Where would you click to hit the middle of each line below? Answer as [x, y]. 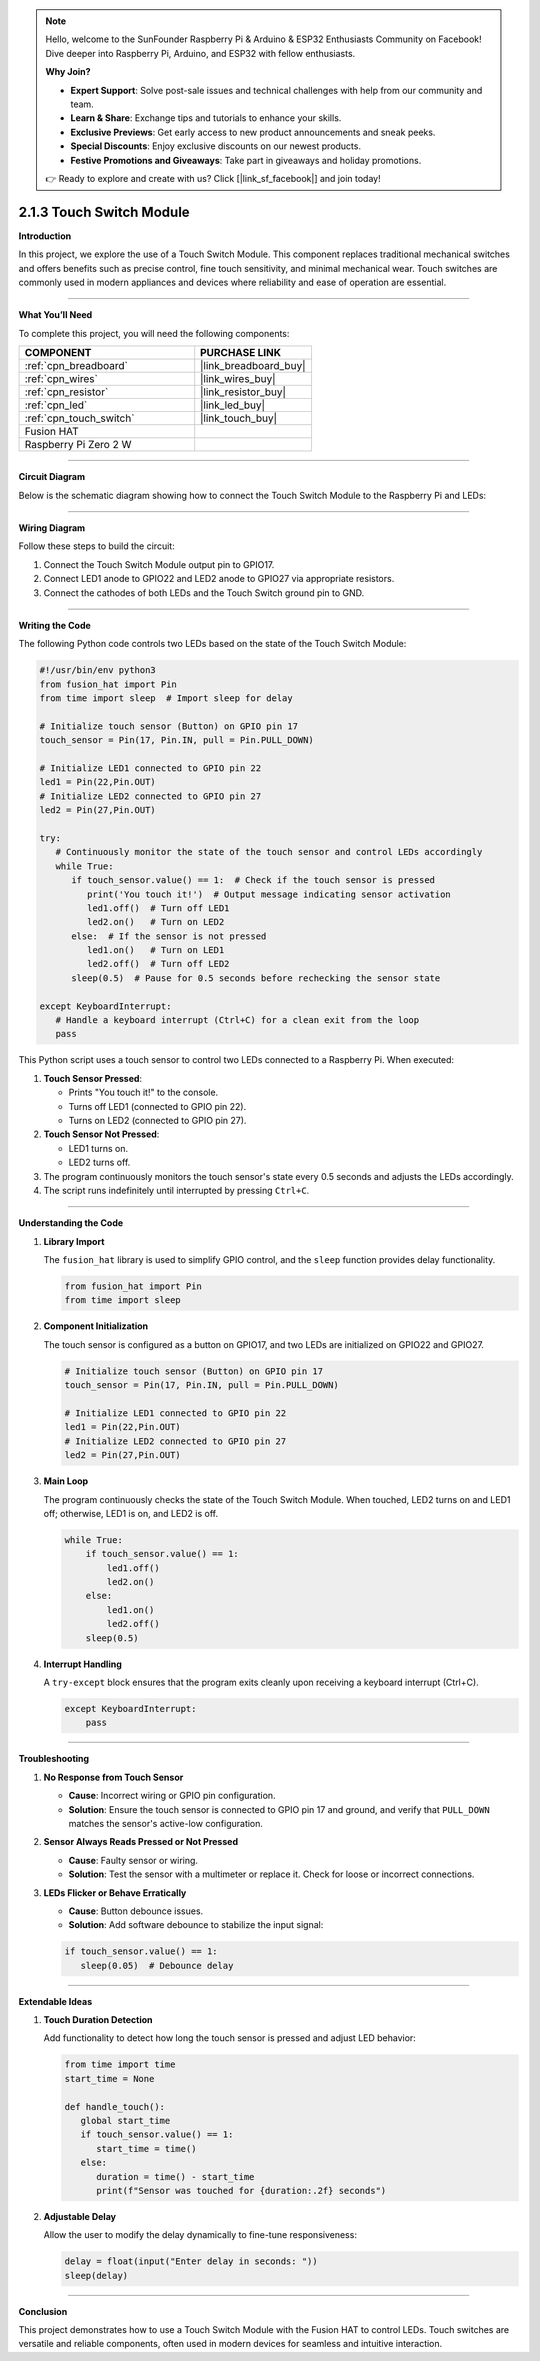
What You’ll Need [55, 315]
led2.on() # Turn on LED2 [155, 922]
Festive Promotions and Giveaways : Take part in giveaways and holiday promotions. [246, 160]
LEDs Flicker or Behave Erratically [115, 1892]
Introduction [45, 236]
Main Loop [66, 1481]
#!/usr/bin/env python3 [98, 670]
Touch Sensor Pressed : [93, 1078]
